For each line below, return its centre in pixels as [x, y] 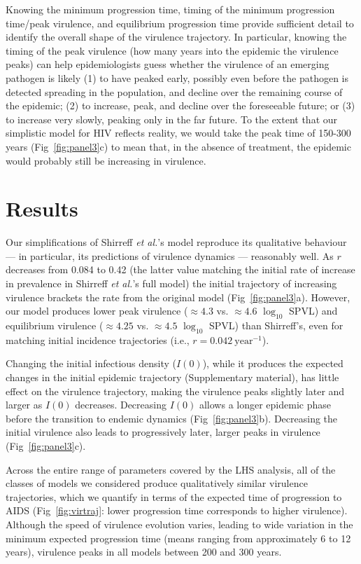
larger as [24, 405]
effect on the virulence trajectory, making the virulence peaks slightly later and [175, 391]
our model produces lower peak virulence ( [97, 311]
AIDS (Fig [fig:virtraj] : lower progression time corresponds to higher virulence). [177, 510]
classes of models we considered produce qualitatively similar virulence [157, 483]
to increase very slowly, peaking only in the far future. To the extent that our [172, 119]
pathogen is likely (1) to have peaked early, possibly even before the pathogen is [177, 77]
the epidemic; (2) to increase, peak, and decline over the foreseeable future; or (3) [180, 105]
